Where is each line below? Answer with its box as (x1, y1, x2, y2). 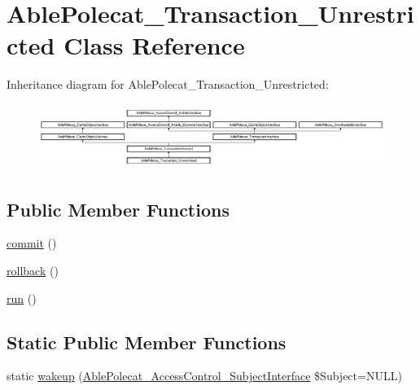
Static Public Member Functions (7, 329, 287, 354)
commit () (7, 234, 57, 252)
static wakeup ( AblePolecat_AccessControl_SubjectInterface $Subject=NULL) (7, 367, 402, 384)
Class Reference (63, 28, 245, 62)
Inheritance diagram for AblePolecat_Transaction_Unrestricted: (7, 76, 329, 93)
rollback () (7, 261, 59, 278)
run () (7, 289, 37, 306)
